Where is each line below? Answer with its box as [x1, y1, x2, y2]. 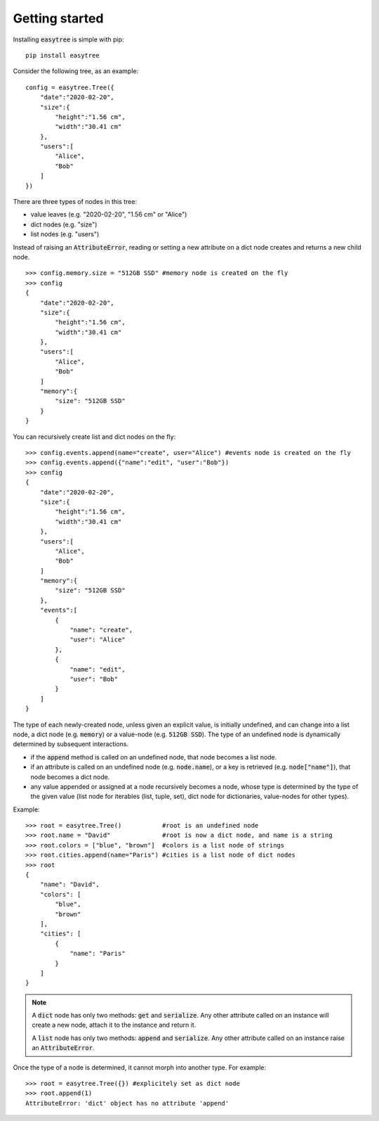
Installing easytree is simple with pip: [13, 35, 124, 44]
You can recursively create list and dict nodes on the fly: [13, 433, 176, 441]
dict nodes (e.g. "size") [30, 220, 98, 229]
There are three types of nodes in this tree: [13, 198, 137, 206]
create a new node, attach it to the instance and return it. [32, 1020, 197, 1030]
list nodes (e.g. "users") [30, 230, 100, 238]
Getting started [13, 11, 104, 26]
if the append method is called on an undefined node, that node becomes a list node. [30, 752, 277, 761]
